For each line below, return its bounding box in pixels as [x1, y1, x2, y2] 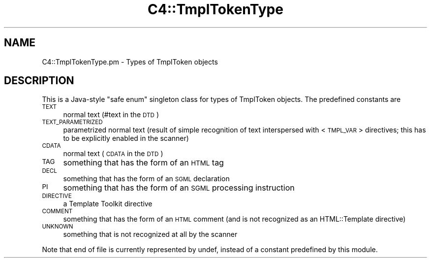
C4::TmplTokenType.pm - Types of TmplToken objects [42, 57, 218, 66]
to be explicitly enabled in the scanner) [63, 134, 189, 143]
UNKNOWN [42, 223, 73, 230]
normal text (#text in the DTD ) [63, 110, 159, 119]
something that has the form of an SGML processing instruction [63, 183, 295, 193]
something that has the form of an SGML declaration [63, 174, 230, 183]
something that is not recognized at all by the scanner [63, 230, 238, 239]
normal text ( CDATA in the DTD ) [63, 149, 163, 158]
